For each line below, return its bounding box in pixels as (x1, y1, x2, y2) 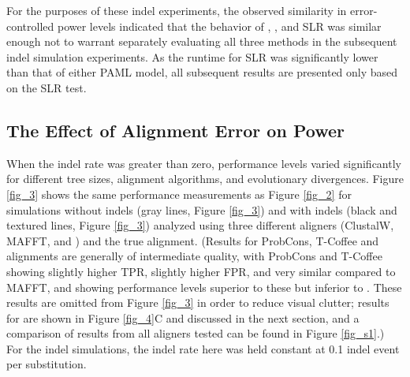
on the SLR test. (6, 79, 87, 95)
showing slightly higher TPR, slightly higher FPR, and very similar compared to (6, 263, 396, 279)
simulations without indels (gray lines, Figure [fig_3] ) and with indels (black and (6, 201, 397, 218)
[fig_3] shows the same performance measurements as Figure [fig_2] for (6, 185, 352, 202)
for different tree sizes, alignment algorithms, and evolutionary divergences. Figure (6, 170, 404, 187)
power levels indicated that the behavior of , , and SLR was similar (57, 17, 382, 34)
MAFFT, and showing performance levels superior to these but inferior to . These (6, 278, 402, 295)
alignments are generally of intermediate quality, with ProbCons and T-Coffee (6, 248, 382, 264)
